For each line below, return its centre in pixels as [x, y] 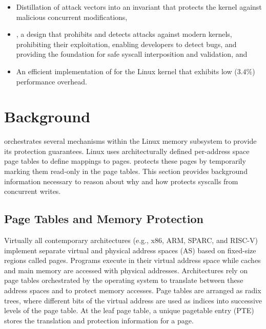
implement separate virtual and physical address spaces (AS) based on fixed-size [130, 250]
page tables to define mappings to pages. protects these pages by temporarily [125, 161]
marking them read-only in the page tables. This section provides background [126, 171]
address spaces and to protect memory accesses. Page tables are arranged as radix [133, 290]
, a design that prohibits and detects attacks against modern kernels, [124, 34]
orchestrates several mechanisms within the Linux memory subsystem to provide [130, 141]
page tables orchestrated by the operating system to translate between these [124, 280]
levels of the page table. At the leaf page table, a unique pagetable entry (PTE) [129, 310]
